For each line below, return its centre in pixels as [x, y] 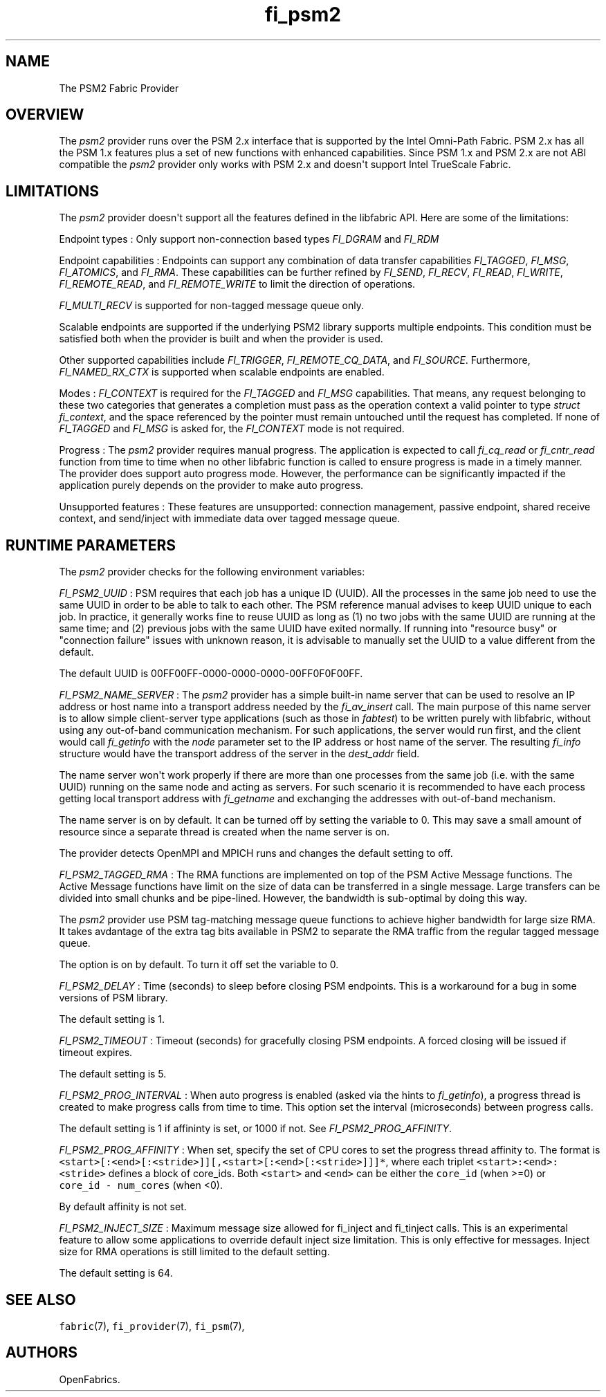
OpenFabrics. [90, 1379]
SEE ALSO [41, 1299]
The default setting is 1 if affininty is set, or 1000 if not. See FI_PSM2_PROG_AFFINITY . [256, 1129]
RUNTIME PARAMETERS [91, 545]
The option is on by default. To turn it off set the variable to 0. [199, 965]
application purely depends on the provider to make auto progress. [211, 485]
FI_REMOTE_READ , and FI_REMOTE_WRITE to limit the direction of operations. [237, 284]
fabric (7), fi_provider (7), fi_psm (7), [152, 1326]
